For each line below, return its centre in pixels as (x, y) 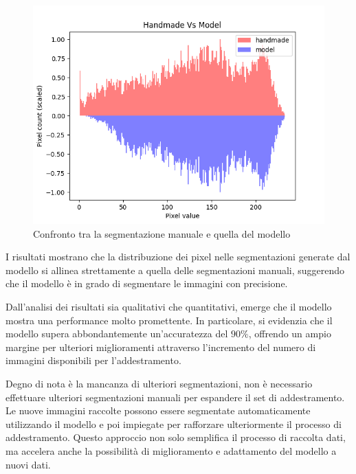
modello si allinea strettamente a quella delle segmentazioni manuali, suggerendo (175, 270)
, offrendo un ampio (290, 334)
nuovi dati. (28, 464)
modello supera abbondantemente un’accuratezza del (117, 334)
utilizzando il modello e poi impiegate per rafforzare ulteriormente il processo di (174, 424)
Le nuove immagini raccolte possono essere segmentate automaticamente (158, 410)
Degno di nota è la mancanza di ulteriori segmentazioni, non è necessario (159, 383)
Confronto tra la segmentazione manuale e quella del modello (162, 233)
